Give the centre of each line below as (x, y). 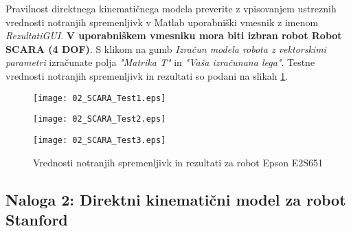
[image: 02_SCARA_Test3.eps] (100, 140)
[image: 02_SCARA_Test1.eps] (100, 98)
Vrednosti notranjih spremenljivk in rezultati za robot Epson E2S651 (178, 162)
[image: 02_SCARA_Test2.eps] (100, 119)
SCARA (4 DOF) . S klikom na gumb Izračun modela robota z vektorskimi (166, 48)
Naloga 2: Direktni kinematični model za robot (176, 199)
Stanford (37, 219)
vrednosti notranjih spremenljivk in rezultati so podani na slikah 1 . (147, 75)
